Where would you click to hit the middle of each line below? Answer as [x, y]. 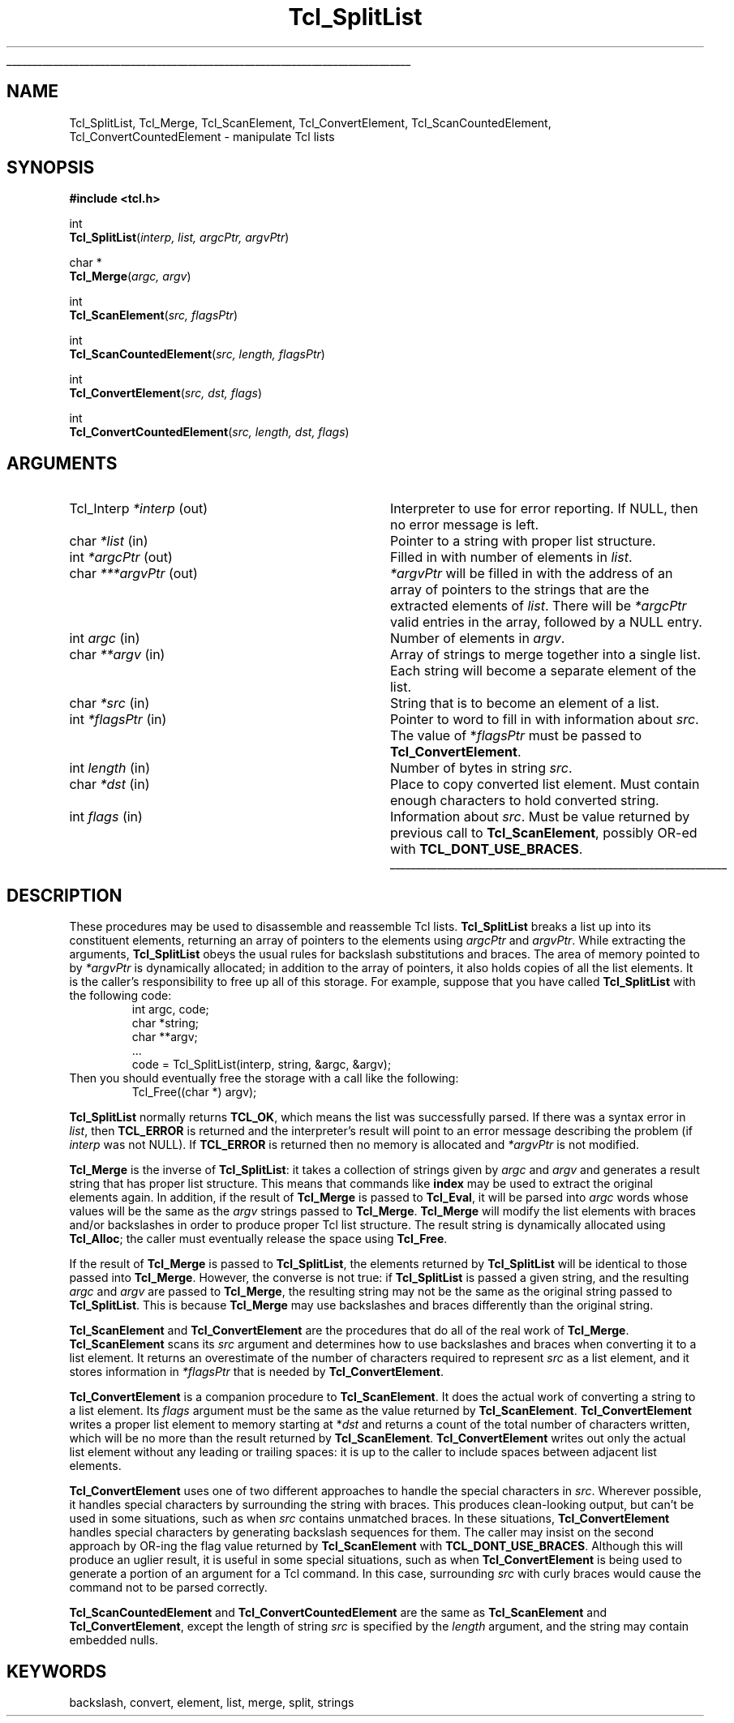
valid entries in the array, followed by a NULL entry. [546, 622]
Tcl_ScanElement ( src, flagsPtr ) [154, 315]
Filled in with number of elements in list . [511, 557]
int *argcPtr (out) [121, 557]
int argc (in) [105, 639]
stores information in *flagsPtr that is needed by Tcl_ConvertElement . [256, 1372]
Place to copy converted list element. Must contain [545, 784]
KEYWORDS [57, 1671]
